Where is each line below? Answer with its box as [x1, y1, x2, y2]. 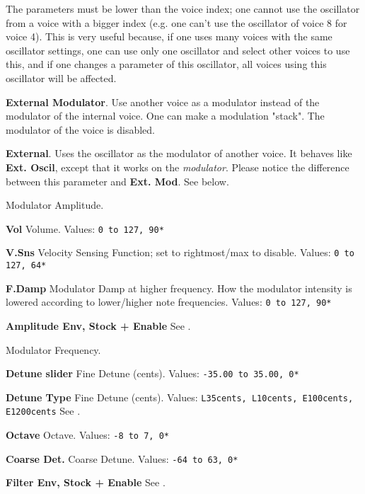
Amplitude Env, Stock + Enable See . [6, 318, 191, 333]
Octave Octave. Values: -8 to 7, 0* [6, 427, 169, 442]
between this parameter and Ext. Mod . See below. [6, 173, 229, 188]
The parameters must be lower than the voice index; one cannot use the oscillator [6, 1, 360, 16]
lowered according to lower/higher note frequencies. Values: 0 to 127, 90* [6, 294, 332, 309]
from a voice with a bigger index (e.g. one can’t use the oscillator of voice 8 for [6, 15, 347, 30]
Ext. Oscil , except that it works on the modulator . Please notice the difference [6, 159, 349, 174]
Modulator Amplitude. [6, 197, 104, 212]
